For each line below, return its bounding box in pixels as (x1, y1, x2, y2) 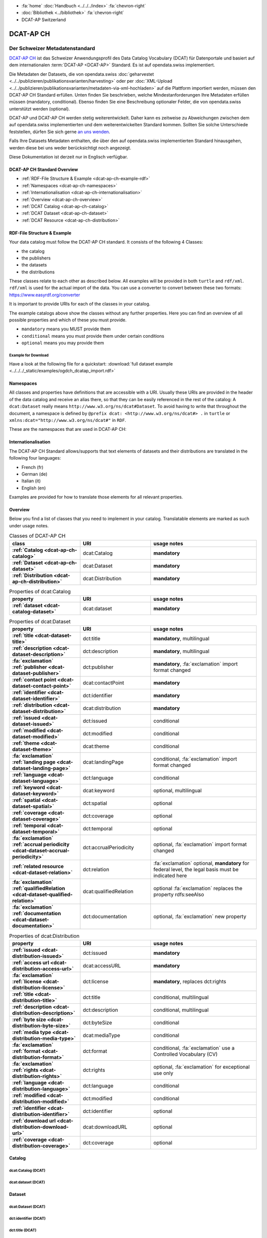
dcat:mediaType (83, 1032, 121, 1038)
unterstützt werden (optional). (9, 105, 70, 111)
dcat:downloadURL (83, 1123, 128, 1130)
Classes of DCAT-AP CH (9, 532, 66, 539)
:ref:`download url (12, 1117, 56, 1124)
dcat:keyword (83, 787, 115, 794)
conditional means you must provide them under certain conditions (21, 333, 165, 339)
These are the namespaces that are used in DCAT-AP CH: (9, 426, 127, 432)
